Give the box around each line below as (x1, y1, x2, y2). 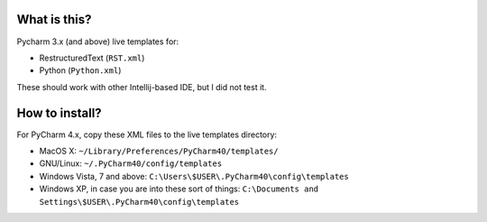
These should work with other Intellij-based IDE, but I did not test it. (16, 81, 267, 92)
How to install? (16, 105, 103, 121)
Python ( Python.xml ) (39, 65, 122, 76)
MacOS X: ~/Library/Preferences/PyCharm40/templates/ (39, 145, 279, 156)
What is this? (16, 12, 92, 27)
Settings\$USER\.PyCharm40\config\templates (39, 197, 240, 207)
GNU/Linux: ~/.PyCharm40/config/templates (39, 158, 223, 169)
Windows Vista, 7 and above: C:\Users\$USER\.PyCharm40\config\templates (39, 171, 349, 181)
